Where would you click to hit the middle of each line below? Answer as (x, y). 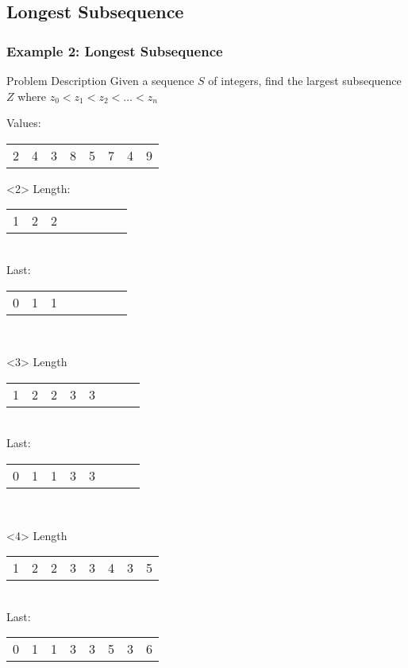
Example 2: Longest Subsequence (115, 50)
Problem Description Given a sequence (100, 80)
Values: (24, 123)
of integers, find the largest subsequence (305, 80)
